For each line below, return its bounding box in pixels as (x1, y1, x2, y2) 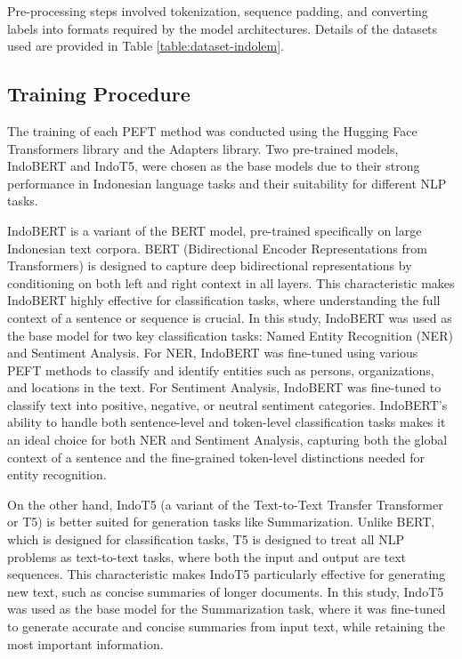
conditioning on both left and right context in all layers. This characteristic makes (7, 273, 455, 292)
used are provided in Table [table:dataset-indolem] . (7, 36, 285, 55)
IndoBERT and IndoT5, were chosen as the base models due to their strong (7, 157, 420, 175)
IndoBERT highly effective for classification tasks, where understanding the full (7, 291, 441, 309)
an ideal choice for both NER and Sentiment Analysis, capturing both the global (7, 430, 448, 449)
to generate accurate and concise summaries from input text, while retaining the (7, 617, 445, 636)
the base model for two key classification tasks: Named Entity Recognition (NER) (7, 325, 453, 344)
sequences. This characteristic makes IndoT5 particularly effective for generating (7, 565, 446, 583)
